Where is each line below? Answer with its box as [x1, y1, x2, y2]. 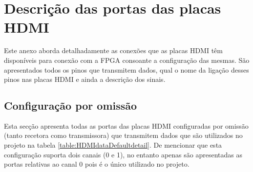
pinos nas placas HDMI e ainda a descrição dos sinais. [4, 74, 166, 84]
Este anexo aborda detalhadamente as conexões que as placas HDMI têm [4, 45, 223, 56]
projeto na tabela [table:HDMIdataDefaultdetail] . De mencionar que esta [4, 140, 222, 150]
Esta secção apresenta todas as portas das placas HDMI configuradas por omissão [4, 120, 249, 131]
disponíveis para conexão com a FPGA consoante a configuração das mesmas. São [4, 55, 250, 65]
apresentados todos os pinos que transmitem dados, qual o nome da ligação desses [4, 64, 249, 75]
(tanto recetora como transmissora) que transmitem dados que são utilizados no [4, 130, 243, 140]
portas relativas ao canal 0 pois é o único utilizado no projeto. [4, 159, 190, 169]
